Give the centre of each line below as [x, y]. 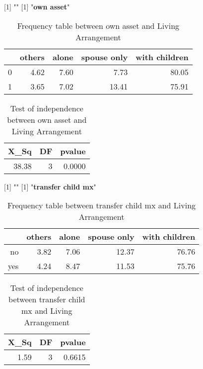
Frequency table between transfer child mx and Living [102, 205]
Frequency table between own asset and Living [98, 25]
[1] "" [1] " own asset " [37, 6]
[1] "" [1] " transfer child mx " [50, 186]
